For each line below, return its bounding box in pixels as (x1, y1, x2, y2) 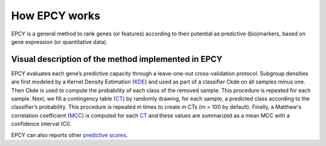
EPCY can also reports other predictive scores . (11, 131, 128, 138)
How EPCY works (11, 9, 101, 22)
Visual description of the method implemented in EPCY (11, 54, 223, 64)
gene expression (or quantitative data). (11, 38, 108, 45)
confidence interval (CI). (11, 120, 72, 127)
